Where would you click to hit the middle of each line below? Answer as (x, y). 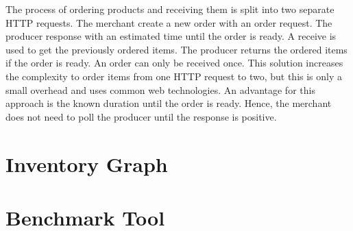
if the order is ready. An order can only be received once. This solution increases (174, 63)
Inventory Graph (87, 163)
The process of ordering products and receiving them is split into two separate (170, 9)
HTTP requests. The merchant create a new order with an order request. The (169, 22)
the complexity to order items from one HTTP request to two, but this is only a (174, 76)
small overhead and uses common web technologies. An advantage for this (160, 89)
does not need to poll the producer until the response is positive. (141, 116)
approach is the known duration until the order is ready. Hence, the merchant (169, 103)
